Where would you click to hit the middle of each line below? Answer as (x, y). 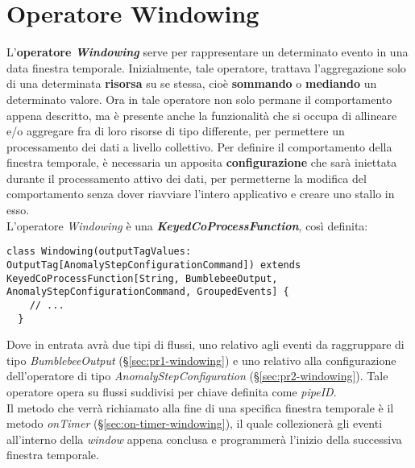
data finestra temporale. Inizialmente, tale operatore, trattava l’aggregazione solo (206, 67)
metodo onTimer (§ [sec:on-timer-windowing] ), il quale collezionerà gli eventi (195, 423)
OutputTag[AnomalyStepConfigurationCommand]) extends (154, 265)
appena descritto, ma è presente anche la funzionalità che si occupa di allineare (202, 115)
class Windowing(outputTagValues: (99, 252)
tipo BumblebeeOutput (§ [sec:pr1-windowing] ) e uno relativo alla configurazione (201, 360)
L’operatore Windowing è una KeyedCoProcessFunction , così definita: (187, 225)
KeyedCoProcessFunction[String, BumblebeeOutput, (142, 278)
